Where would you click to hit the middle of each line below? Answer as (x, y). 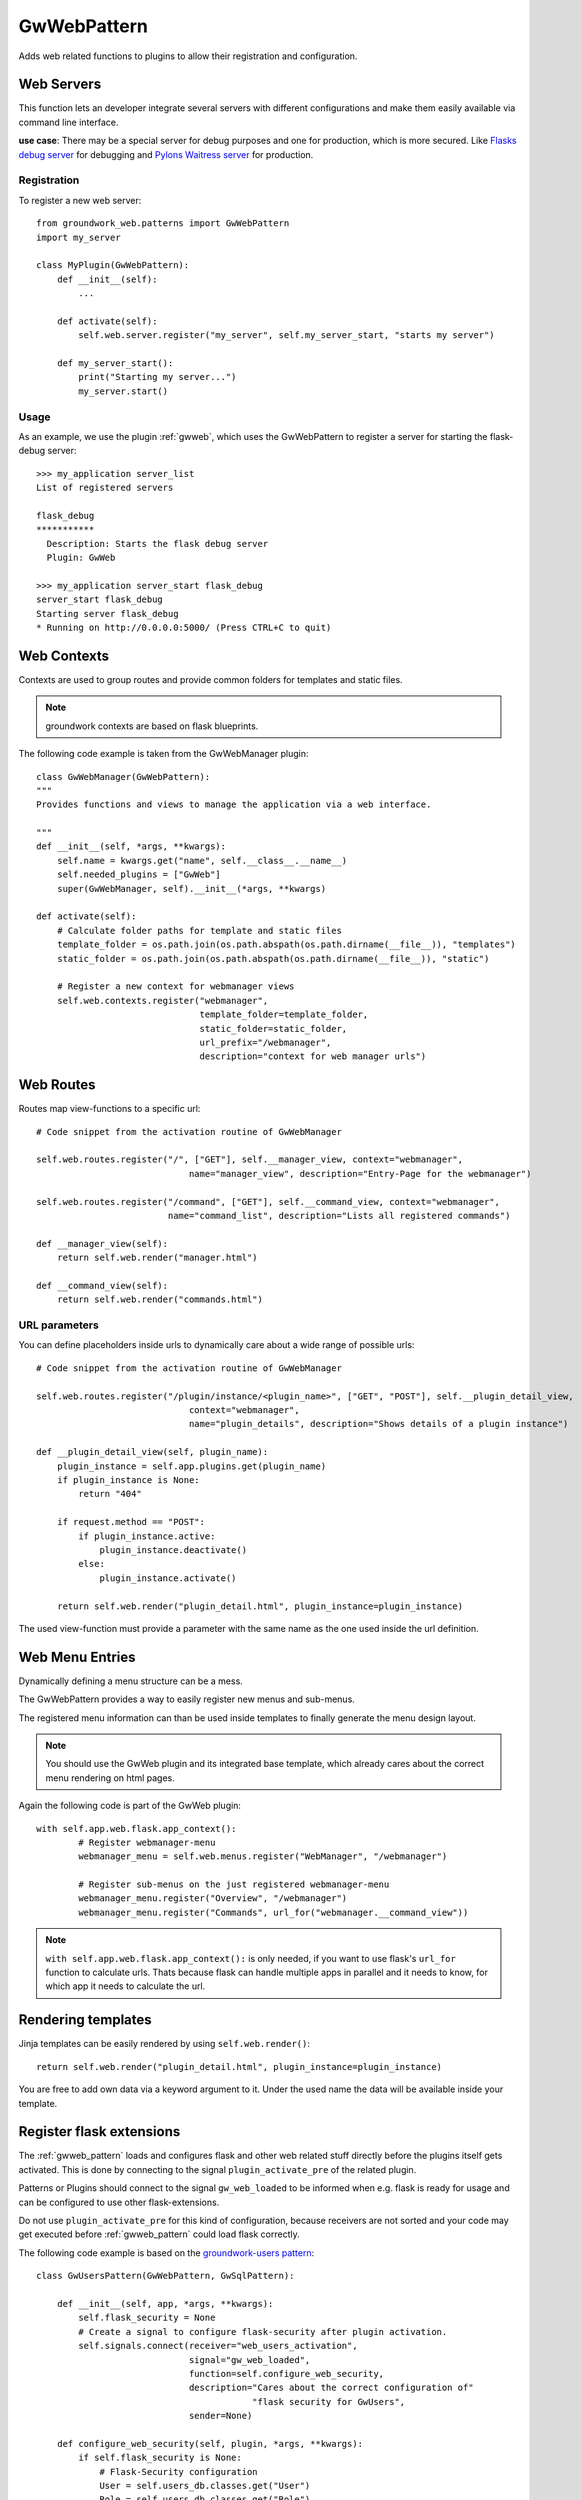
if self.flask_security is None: (160, 2458)
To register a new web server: (80, 200)
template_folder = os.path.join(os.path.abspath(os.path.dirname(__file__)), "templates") (286, 944)
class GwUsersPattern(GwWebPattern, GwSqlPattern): (165, 2276)
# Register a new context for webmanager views (175, 986)
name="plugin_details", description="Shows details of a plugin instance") (378, 1424)
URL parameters (58, 1325)
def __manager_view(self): (102, 1243)
